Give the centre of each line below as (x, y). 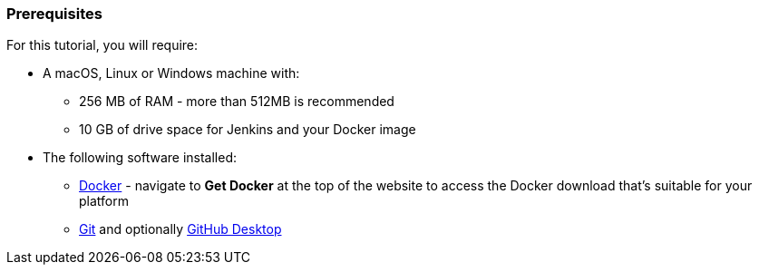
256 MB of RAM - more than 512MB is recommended (237, 102)
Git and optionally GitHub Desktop (180, 229)
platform (104, 201)
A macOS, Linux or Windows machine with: (171, 73)
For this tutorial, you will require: (102, 45)
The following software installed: (140, 158)
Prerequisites (54, 14)
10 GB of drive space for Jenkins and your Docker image (248, 130)
